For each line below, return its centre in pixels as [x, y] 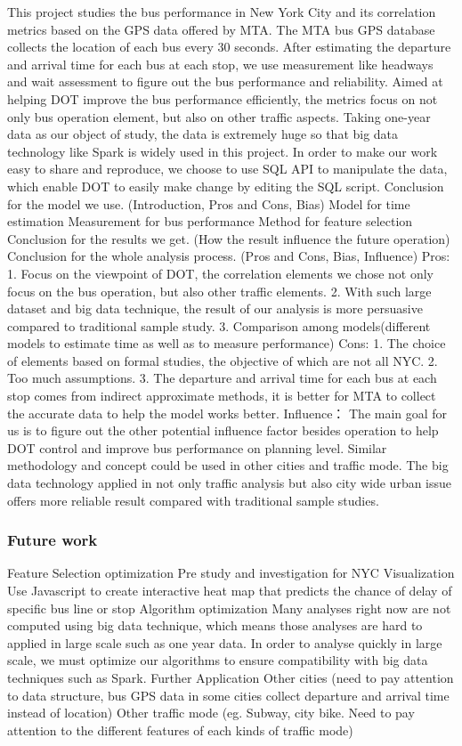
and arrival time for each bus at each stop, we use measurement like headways [220, 64]
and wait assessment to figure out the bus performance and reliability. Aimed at [225, 81]
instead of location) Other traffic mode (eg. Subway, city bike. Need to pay [211, 713]
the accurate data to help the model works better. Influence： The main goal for [227, 413]
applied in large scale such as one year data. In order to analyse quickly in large [225, 642]
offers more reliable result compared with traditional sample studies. [193, 500]
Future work [53, 540]
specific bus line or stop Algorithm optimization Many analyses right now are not [229, 608]
